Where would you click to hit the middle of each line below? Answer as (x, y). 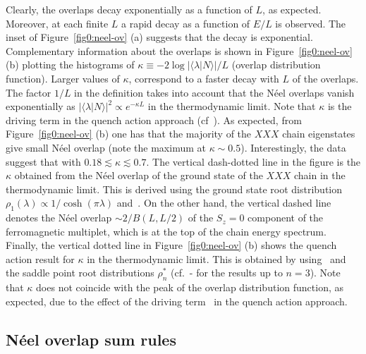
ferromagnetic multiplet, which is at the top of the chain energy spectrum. (166, 231)
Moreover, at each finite (57, 23)
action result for (40, 258)
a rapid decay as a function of (186, 23)
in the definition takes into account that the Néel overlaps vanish (214, 92)
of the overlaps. (325, 78)
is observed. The (311, 23)
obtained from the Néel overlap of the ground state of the (139, 175)
